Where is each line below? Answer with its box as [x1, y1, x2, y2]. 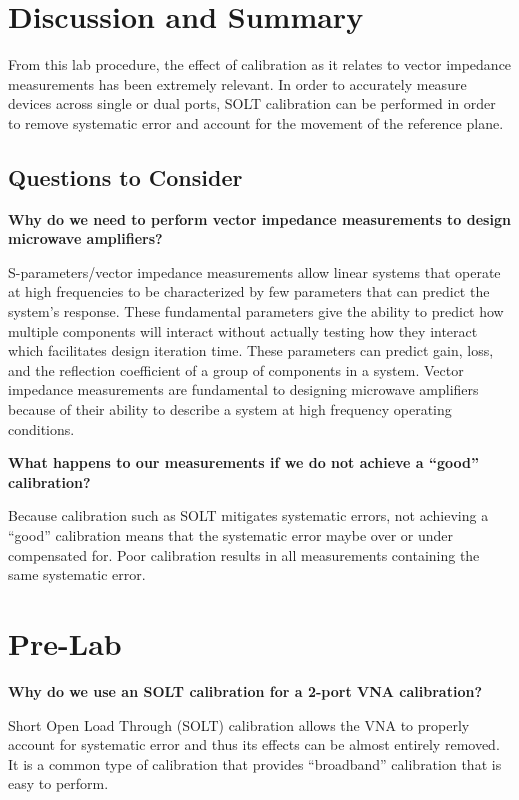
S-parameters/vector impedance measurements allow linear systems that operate [8, 261, 501, 282]
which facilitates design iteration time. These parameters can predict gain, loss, [8, 340, 494, 361]
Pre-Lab [8, 622, 122, 663]
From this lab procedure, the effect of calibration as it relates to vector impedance [8, 54, 512, 75]
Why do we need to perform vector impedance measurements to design [8, 208, 511, 229]
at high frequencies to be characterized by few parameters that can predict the [8, 281, 490, 302]
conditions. [8, 418, 75, 439]
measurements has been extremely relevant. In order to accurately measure [8, 73, 467, 94]
